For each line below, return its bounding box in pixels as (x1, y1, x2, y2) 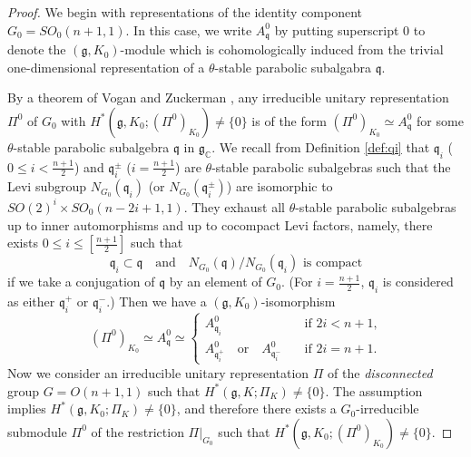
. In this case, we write (125, 20, 252, 39)
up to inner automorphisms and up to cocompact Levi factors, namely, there (7, 215, 433, 234)
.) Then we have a (106, 291, 207, 310)
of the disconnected (328, 363, 433, 382)
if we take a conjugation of (7, 272, 155, 291)
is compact (302, 257, 363, 270)
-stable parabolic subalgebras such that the (211, 157, 451, 176)
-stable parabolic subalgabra (214, 57, 372, 76)
